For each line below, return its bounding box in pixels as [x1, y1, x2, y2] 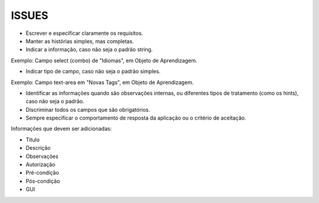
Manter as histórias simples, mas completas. [25, 37, 134, 44]
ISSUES [11, 9, 48, 22]
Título [25, 136, 40, 143]
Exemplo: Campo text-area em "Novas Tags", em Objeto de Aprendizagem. [11, 79, 194, 86]
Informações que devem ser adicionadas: [11, 125, 112, 133]
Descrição [25, 144, 51, 152]
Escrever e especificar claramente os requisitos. [25, 30, 144, 37]
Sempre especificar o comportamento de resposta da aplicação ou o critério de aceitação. [25, 114, 246, 121]
